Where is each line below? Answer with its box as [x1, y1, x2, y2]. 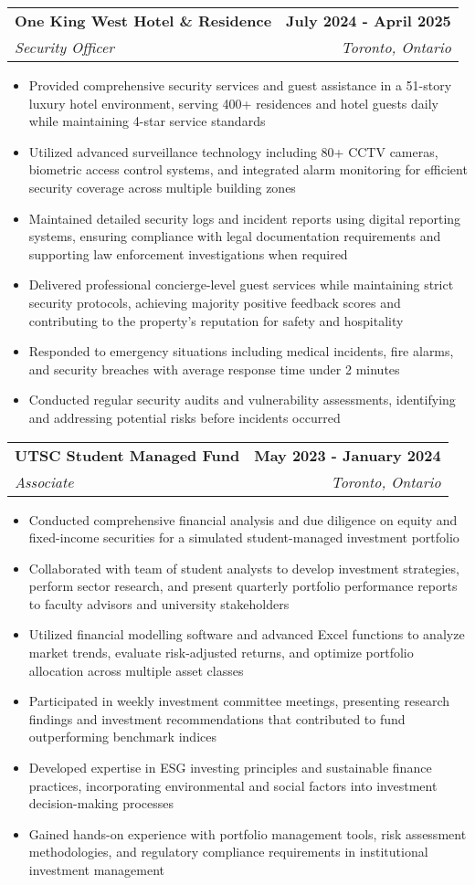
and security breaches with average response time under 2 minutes [28, 359, 400, 378]
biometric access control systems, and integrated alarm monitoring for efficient [28, 160, 468, 179]
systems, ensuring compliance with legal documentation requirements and [28, 227, 441, 246]
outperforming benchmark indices [28, 727, 216, 746]
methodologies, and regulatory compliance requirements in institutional [28, 842, 428, 861]
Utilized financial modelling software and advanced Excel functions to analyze [28, 625, 465, 644]
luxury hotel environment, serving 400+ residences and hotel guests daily [28, 93, 438, 112]
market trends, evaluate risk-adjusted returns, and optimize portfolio [28, 643, 414, 662]
